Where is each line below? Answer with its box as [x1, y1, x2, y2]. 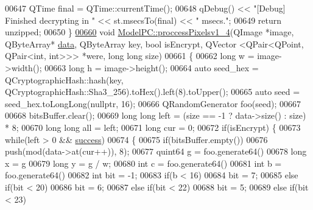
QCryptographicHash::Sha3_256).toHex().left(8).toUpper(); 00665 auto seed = [5, 85, 300, 98]
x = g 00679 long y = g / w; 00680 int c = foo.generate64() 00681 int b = [5, 156, 282, 169]
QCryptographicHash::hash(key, [5, 73, 124, 86]
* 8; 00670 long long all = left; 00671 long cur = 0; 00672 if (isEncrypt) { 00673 [5, 121, 301, 133]
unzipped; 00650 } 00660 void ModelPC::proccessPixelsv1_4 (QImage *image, [5, 26, 294, 38]
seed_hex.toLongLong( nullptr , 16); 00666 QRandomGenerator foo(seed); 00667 [5, 97, 301, 110]
